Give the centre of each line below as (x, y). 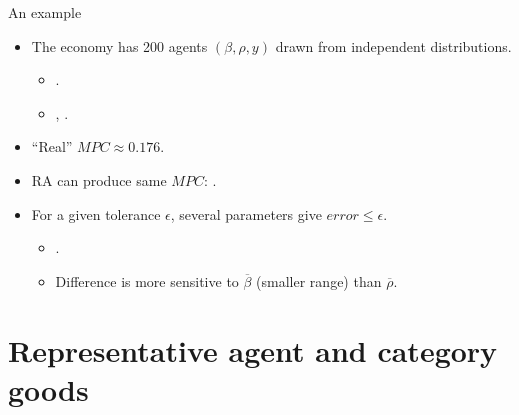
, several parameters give (246, 213)
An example (45, 12)
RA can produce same (99, 179)
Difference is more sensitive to (147, 280)
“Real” (52, 146)
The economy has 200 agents (119, 45)
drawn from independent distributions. (393, 45)
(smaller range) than (319, 280)
